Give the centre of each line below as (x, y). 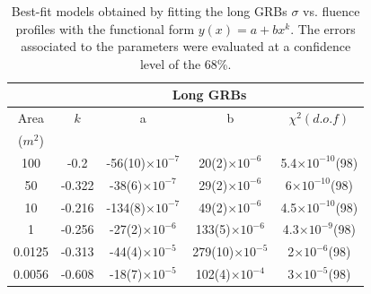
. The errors (323, 28)
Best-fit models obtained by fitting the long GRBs (149, 11)
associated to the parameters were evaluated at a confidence (186, 46)
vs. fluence (331, 11)
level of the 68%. (185, 63)
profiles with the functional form (105, 28)
